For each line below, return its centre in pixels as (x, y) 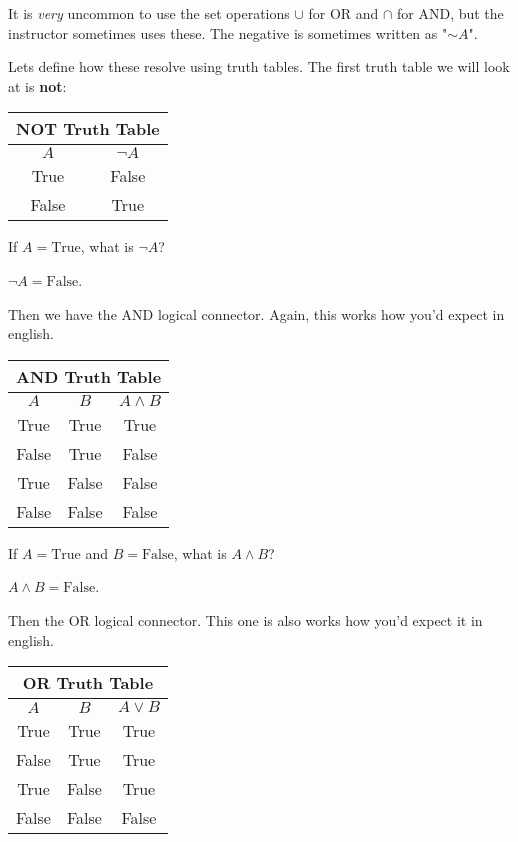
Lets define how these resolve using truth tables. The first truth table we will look (259, 66)
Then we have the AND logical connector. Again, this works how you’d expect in (256, 313)
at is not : (37, 85)
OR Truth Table (88, 683)
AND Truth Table (89, 376)
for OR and (343, 13)
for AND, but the (450, 13)
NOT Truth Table (88, 129)
